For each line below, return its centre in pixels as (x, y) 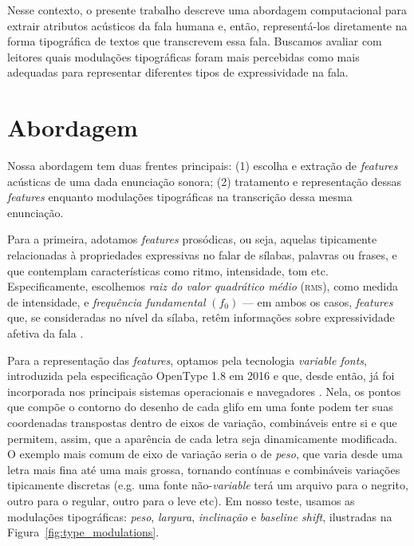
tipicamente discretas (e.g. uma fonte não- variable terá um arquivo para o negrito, (208, 485)
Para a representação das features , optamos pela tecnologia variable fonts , (187, 360)
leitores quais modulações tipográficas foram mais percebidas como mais (183, 56)
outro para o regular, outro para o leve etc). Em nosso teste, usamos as (181, 500)
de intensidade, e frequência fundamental (106, 301)
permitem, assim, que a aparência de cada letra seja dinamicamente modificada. (203, 438)
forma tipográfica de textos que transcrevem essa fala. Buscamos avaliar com (195, 41)
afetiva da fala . (45, 333)
